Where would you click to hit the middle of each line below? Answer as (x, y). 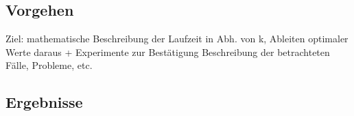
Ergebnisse (44, 102)
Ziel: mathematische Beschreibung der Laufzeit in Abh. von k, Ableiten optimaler (177, 39)
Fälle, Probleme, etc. (49, 65)
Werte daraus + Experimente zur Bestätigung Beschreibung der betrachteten (168, 52)
